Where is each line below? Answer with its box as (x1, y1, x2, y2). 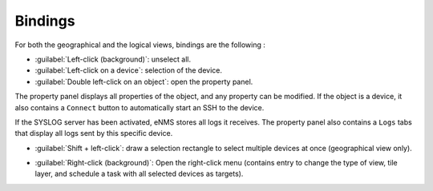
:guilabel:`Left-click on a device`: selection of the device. (34, 66, 222, 75)
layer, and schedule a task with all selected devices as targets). (34, 169, 244, 179)
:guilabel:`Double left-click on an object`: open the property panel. (34, 77, 253, 86)
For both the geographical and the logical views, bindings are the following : (14, 40, 266, 50)
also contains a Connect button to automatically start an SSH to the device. (14, 102, 265, 112)
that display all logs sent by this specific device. (14, 129, 173, 138)
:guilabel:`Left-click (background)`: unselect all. (34, 54, 192, 64)
